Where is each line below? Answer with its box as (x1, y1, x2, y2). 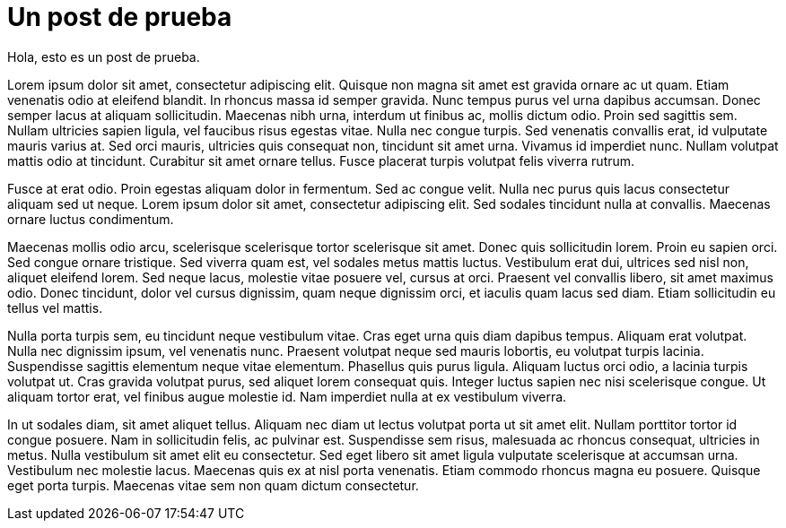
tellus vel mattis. (7, 299, 103, 316)
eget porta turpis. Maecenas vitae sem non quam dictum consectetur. (7, 477, 419, 493)
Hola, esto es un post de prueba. (7, 48, 200, 65)
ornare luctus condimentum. (7, 211, 174, 227)
